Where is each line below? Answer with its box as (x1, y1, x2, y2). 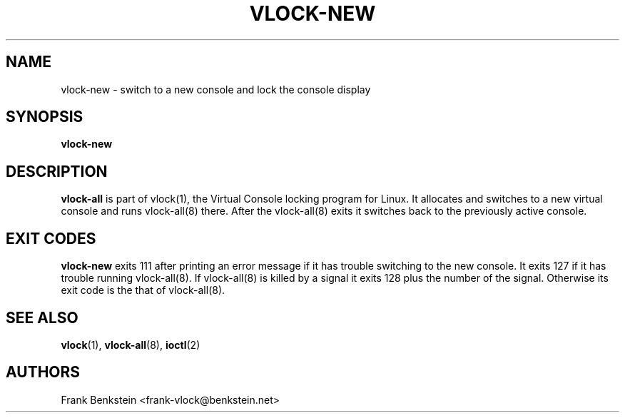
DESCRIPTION (6, 162, 108, 180)
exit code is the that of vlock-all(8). (61, 284, 225, 297)
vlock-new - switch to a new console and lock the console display (61, 83, 371, 96)
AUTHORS (6, 363, 81, 382)
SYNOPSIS (6, 108, 83, 126)
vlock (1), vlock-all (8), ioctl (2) (61, 338, 200, 351)
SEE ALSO (6, 308, 78, 327)
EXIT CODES (6, 229, 96, 248)
